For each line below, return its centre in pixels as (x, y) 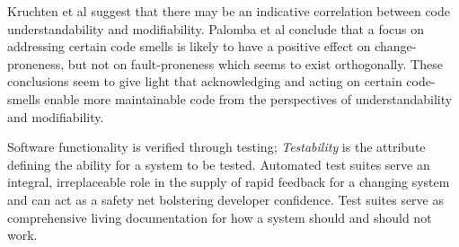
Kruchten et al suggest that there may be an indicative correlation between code (229, 11)
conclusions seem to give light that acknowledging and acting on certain (205, 81)
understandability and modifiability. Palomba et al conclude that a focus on (216, 28)
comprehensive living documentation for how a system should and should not (220, 217)
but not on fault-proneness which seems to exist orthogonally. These (255, 63)
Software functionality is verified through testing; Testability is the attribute (216, 147)
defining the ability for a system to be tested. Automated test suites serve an (219, 164)
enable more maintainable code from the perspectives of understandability (248, 98)
